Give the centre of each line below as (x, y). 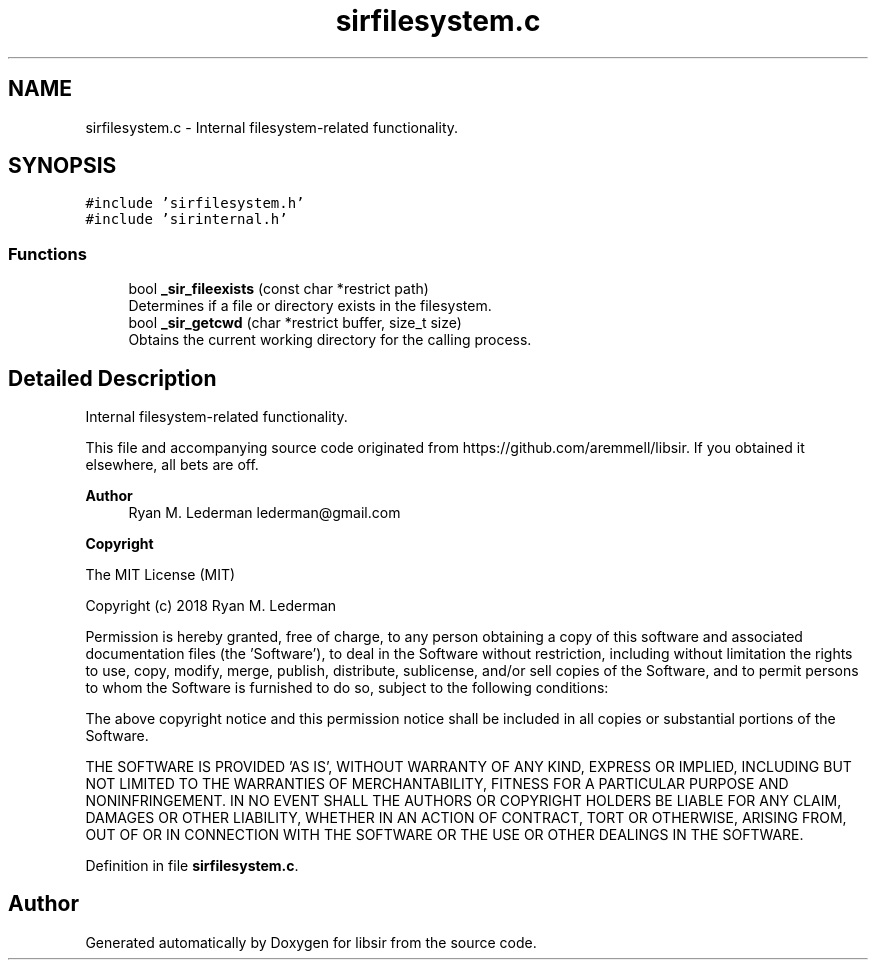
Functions (47, 253)
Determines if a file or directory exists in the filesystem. (310, 306)
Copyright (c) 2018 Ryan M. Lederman (211, 606)
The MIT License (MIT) (160, 575)
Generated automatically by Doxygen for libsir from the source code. (311, 942)
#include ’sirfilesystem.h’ (195, 203)
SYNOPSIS (62, 166)
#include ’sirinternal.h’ (186, 219)
